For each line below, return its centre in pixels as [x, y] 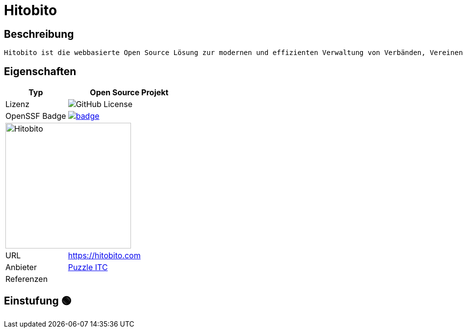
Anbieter [21, 267]
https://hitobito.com [104, 256]
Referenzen [27, 279]
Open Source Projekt [129, 93]
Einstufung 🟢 [38, 301]
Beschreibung [39, 34]
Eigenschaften [40, 71]
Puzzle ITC [88, 267]
